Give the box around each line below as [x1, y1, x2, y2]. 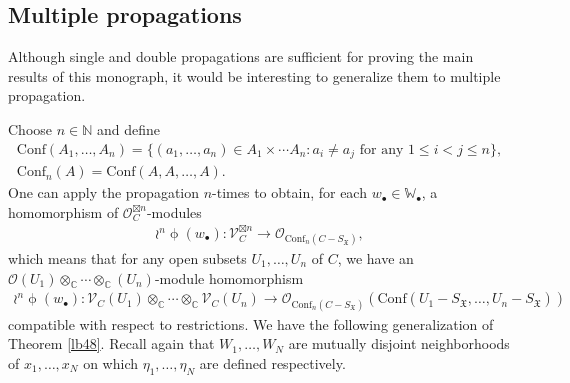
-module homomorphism [154, 267, 304, 288]
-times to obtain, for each [212, 182, 367, 203]
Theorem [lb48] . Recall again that [8, 333, 215, 354]
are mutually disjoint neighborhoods [288, 333, 510, 354]
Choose [8, 118, 53, 139]
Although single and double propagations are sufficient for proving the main [8, 46, 474, 67]
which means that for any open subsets [8, 248, 247, 268]
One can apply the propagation [8, 182, 200, 203]
